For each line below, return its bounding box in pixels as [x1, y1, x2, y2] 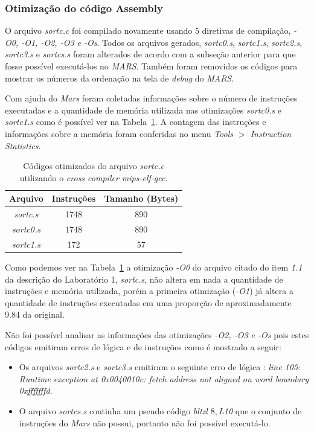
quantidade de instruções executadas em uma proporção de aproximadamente [5, 296, 292, 309]
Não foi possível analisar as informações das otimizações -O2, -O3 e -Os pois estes [5, 328, 309, 341]
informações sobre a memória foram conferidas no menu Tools [5, 127, 233, 140]
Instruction [250, 127, 292, 140]
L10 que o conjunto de [219, 404, 302, 417]
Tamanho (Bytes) [104, 192, 179, 205]
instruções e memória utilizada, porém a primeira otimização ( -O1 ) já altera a [5, 284, 293, 297]
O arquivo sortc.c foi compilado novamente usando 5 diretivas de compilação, [5, 24, 291, 37]
